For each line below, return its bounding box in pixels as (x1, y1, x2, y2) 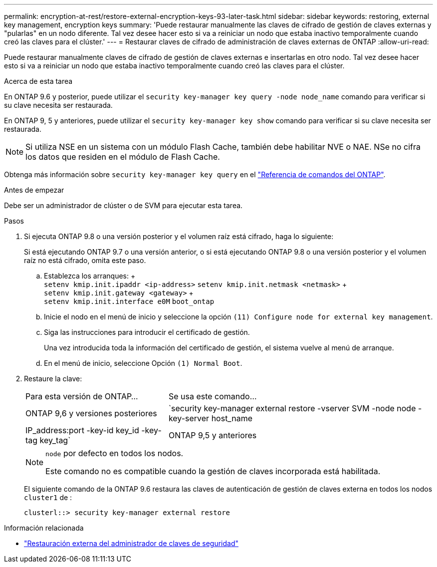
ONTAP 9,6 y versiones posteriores (25, 408, 157, 418)
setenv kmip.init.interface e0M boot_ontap (44, 297, 215, 305)
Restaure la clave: (24, 374, 82, 383)
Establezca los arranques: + (44, 272, 136, 280)
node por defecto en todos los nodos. (45, 448, 184, 458)
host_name (211, 413, 252, 423)
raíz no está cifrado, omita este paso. (24, 256, 146, 265)
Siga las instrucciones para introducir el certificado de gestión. (44, 328, 250, 336)
